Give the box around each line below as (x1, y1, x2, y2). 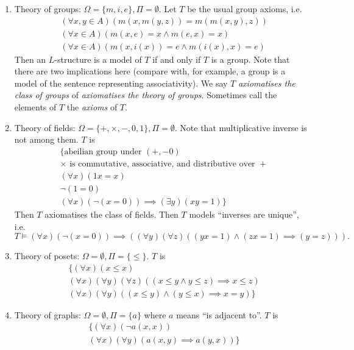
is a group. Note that (211, 52, 290, 65)
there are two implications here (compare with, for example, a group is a (14, 65, 286, 77)
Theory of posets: (14, 249, 80, 262)
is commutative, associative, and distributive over (69, 159, 255, 168)
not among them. (14, 133, 79, 146)
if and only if (152, 52, 201, 65)
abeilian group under (64, 147, 142, 156)
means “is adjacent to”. (176, 308, 262, 321)
